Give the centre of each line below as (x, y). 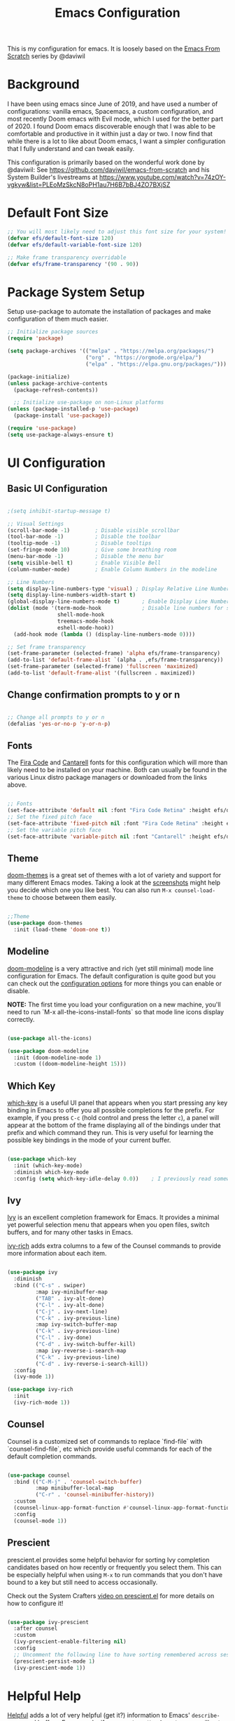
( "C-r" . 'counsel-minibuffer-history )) (95, 1495)
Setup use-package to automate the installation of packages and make (109, 312)
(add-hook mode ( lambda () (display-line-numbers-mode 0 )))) (105, 634)
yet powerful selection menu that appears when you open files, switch (108, 1225)
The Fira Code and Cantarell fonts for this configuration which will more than (117, 762)
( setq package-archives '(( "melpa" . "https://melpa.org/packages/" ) (111, 351)
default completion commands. (52, 1456)
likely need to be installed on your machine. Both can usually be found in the (117, 770)
